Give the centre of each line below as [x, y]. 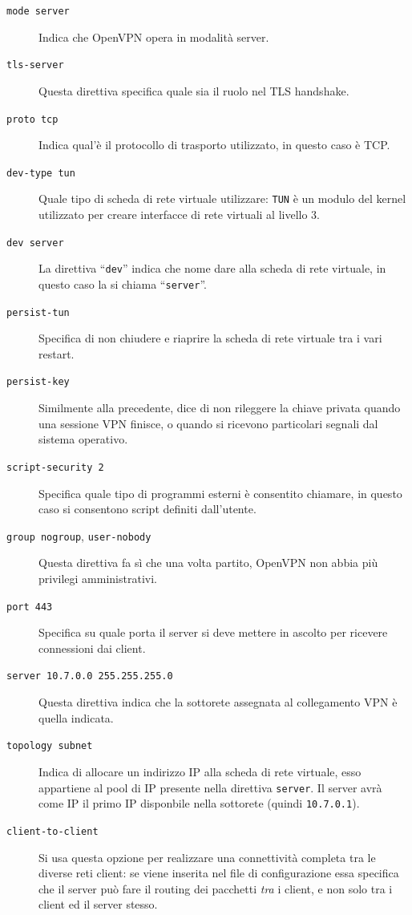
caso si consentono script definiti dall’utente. [147, 509]
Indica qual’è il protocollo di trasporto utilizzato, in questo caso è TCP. [214, 145]
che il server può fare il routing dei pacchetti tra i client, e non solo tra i [216, 888]
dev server [35, 243]
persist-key [38, 382]
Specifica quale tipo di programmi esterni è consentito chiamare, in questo [220, 493]
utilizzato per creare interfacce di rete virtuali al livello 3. [180, 215]
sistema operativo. [83, 439]
